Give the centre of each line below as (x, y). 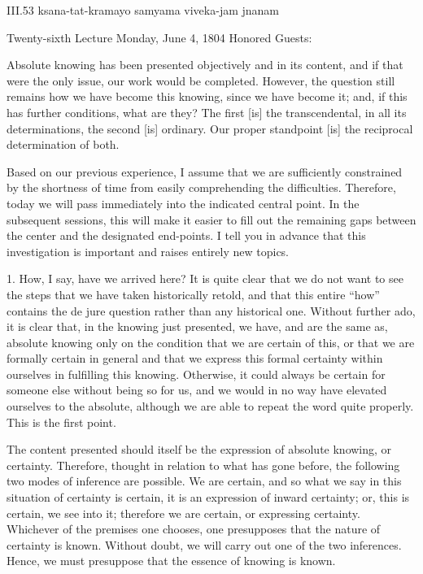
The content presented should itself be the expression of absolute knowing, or (199, 449)
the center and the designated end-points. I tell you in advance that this (186, 235)
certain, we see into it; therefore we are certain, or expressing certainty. (183, 513)
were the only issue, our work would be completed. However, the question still (201, 80)
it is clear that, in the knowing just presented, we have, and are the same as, (197, 326)
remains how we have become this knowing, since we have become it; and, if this (207, 96)
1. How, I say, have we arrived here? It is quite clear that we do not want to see (205, 278)
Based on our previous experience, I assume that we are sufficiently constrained (205, 171)
